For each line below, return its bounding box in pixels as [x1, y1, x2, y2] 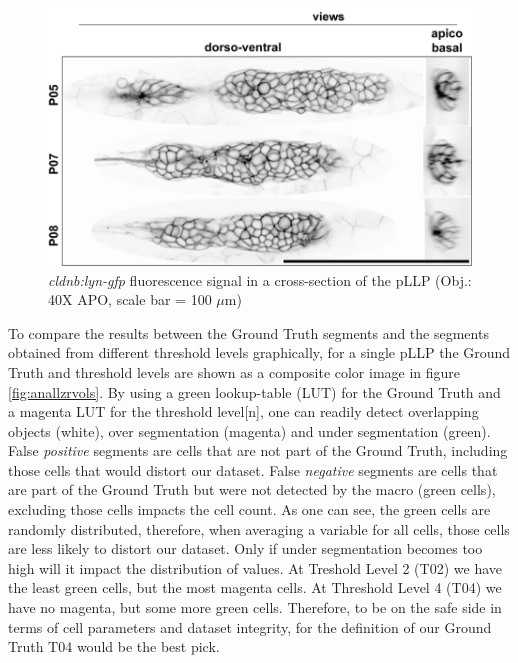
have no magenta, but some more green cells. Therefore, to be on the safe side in [8, 597, 502, 618]
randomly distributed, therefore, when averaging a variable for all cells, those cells [8, 518, 510, 539]
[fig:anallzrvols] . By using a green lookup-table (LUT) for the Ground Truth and [8, 381, 501, 402]
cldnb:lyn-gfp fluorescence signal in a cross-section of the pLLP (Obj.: [48, 269, 472, 290]
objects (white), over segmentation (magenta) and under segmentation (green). [8, 420, 491, 441]
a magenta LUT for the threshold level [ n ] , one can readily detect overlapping [8, 401, 479, 422]
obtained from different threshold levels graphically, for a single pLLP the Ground [8, 342, 511, 363]
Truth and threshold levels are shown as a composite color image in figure [8, 361, 461, 382]
